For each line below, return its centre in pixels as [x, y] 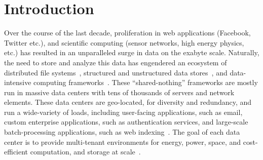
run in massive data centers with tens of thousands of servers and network [119, 92]
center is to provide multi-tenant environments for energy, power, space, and [123, 142]
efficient [16, 152]
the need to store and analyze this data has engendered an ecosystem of [116, 62]
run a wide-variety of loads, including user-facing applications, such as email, [123, 112]
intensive [18, 82]
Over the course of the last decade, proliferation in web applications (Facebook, [127, 33]
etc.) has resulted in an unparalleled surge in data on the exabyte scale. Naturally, [132, 52]
